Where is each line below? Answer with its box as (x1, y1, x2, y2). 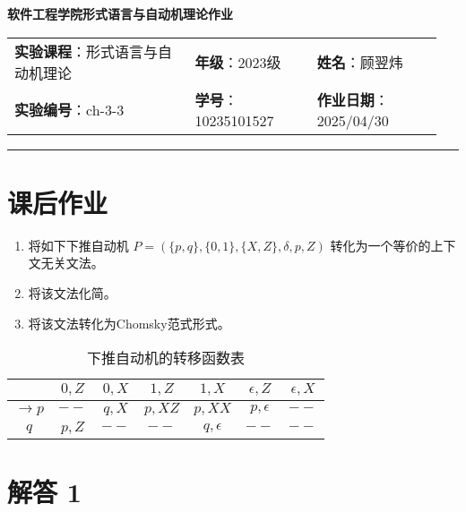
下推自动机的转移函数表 (86, 347, 245, 369)
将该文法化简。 (28, 283, 116, 302)
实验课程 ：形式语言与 (14, 40, 159, 62)
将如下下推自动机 (28, 235, 129, 254)
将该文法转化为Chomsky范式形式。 (28, 313, 230, 332)
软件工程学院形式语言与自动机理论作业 (7, 4, 233, 22)
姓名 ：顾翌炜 (316, 51, 403, 73)
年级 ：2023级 (194, 51, 281, 73)
